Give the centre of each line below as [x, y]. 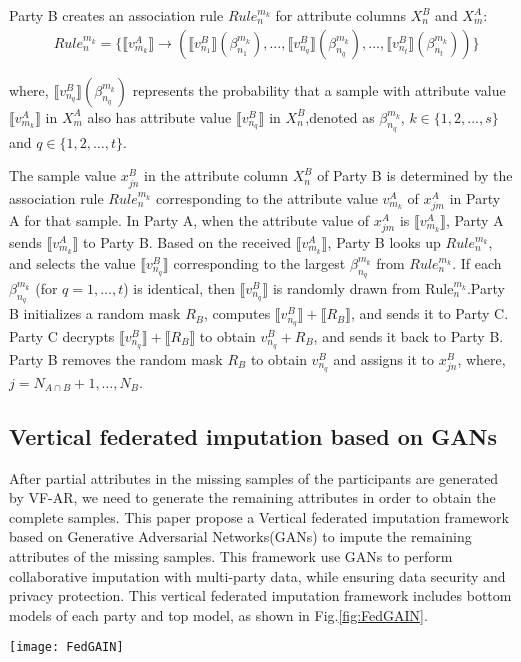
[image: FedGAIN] [66, 647]
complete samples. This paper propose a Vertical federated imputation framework [259, 516]
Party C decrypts [62, 336]
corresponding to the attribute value [266, 197]
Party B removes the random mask [116, 358]
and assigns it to [383, 358]
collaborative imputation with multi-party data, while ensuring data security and [257, 575]
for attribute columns [340, 15]
